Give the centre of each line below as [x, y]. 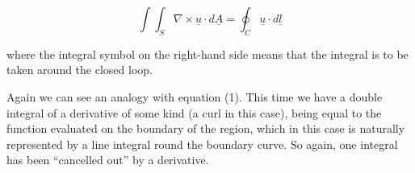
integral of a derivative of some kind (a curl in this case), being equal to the [194, 112]
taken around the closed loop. [80, 70]
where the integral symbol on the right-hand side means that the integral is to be [207, 54]
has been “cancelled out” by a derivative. [108, 160]
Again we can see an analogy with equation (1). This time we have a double [195, 96]
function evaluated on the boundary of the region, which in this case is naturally [206, 128]
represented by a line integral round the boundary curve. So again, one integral [202, 144]
